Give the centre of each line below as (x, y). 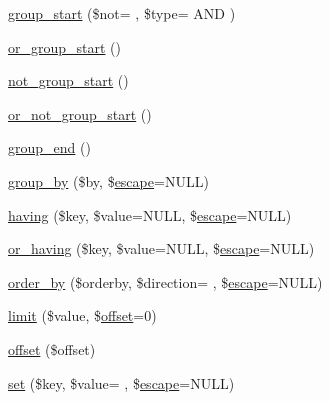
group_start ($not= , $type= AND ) (122, 13)
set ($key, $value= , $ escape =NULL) (121, 382)
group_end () (49, 147)
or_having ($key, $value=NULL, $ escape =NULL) (161, 248)
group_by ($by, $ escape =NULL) (108, 180)
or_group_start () (65, 46)
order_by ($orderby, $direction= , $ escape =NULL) (165, 281)
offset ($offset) (52, 348)
